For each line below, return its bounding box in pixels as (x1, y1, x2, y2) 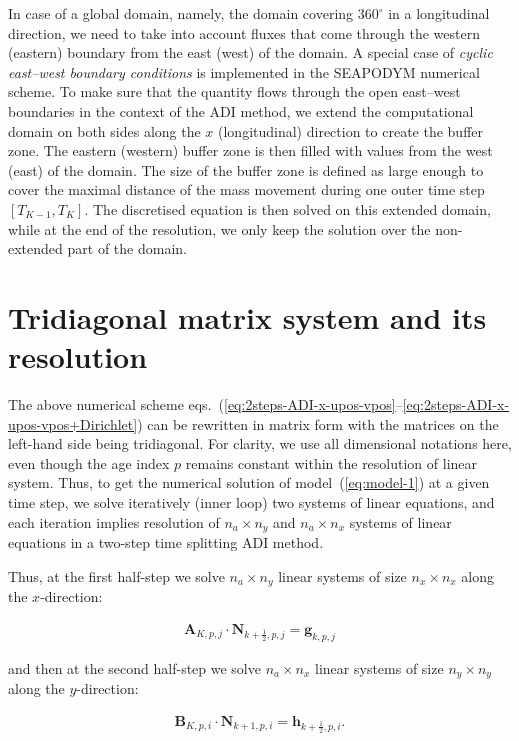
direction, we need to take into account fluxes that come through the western (8, 22, 480, 43)
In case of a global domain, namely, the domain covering (8, 3, 354, 23)
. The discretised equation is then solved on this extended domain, (84, 198, 491, 219)
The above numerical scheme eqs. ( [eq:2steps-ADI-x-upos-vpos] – (8, 394, 403, 415)
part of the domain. (67, 238, 187, 259)
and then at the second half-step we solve (8, 657, 261, 678)
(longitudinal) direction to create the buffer (218, 120, 483, 141)
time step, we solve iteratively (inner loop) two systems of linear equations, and (8, 492, 495, 512)
